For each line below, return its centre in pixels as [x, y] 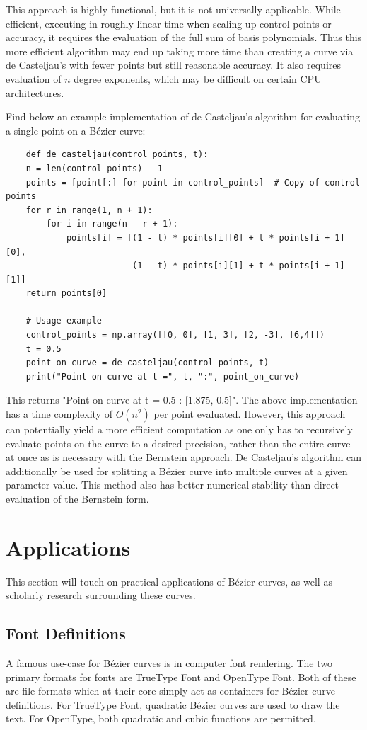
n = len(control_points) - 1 [94, 168]
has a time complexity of [59, 414]
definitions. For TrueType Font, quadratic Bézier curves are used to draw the [173, 704]
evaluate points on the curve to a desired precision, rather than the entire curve [178, 443]
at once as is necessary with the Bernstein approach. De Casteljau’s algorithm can [184, 457]
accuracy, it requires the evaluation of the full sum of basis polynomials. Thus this [184, 37]
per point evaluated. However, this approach [250, 414]
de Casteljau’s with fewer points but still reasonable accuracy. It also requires [173, 65]
